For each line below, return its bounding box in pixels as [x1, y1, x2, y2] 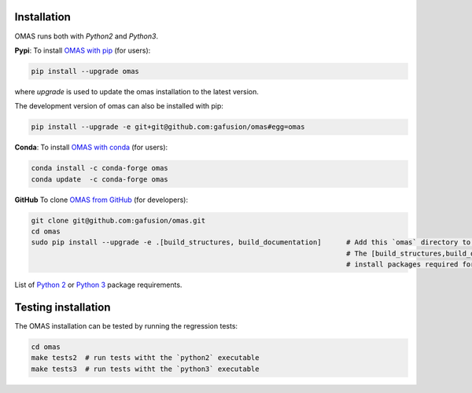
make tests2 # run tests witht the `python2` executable [31, 354, 260, 362]
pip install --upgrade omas [31, 67, 139, 75]
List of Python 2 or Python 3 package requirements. [14, 280, 183, 290]
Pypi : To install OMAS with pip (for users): [14, 46, 151, 55]
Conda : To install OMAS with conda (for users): [14, 142, 168, 152]
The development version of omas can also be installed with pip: [14, 101, 224, 111]
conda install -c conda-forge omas [31, 163, 168, 173]
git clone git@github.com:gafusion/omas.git [31, 216, 206, 225]
